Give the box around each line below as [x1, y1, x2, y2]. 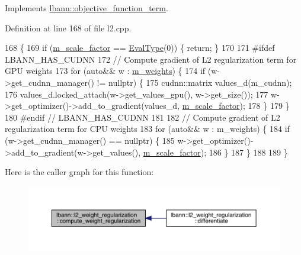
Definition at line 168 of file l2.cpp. [5, 21, 132, 34]
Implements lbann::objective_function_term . [5, 2, 168, 14]
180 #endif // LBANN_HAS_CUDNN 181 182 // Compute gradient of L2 [5, 111, 280, 123]
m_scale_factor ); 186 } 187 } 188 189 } [143, 146, 288, 158]
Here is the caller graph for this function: [5, 166, 154, 178]
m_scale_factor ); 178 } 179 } [182, 99, 290, 112]
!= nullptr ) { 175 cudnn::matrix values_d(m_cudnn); [97, 76, 292, 88]
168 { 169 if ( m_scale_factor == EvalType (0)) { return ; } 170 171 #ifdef [5, 41, 275, 54]
